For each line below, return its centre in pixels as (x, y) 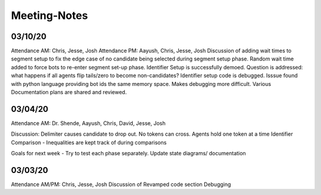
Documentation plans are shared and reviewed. (69, 92)
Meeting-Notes (50, 15)
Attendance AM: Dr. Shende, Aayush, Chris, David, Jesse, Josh (88, 123)
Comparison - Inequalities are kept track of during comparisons (89, 142)
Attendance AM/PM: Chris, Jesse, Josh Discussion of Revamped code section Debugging (121, 184)
